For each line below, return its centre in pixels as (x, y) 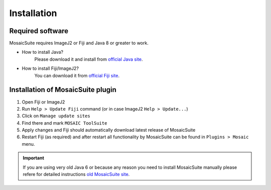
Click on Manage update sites (56, 116)
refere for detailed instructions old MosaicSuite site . (76, 174)
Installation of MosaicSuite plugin (63, 90)
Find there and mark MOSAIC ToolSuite (64, 123)
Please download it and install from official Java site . (89, 59)
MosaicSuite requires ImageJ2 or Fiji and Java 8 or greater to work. (79, 43)
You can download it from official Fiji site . (77, 75)
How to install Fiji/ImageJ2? (50, 68)
